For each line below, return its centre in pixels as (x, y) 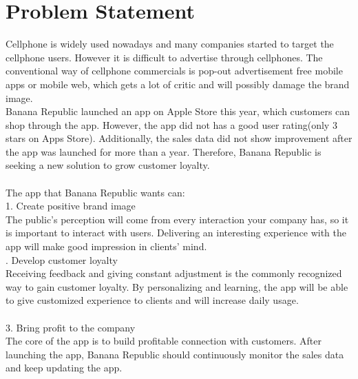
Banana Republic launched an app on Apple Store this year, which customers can (178, 111)
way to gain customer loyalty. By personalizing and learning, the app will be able (177, 286)
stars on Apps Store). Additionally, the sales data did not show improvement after (179, 138)
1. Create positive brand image (71, 206)
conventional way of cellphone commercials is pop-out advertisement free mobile (174, 71)
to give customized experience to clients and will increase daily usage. (152, 300)
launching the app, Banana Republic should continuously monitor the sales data (175, 354)
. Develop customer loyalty (62, 259)
